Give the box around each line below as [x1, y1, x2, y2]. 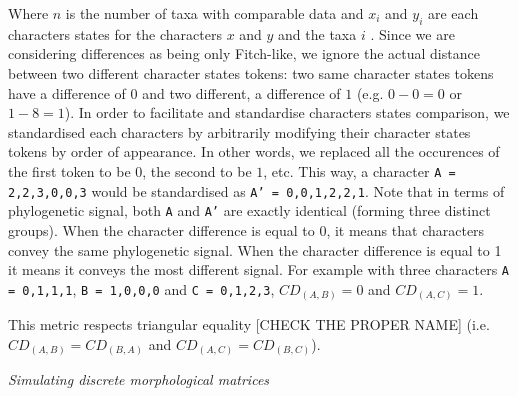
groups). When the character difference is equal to [8, 219, 315, 240]
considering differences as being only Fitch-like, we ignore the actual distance [8, 43, 480, 64]
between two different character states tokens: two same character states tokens [8, 62, 494, 83]
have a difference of [8, 82, 126, 103]
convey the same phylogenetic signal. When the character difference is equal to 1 [8, 239, 502, 260]
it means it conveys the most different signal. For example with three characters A [8, 259, 509, 280]
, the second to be [142, 160, 252, 181]
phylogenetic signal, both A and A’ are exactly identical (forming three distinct [8, 200, 491, 221]
